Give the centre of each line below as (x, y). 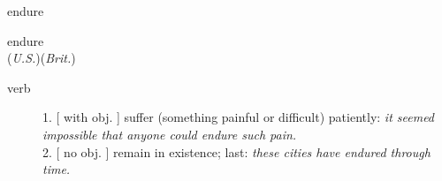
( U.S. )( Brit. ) (42, 58)
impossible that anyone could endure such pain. (170, 134)
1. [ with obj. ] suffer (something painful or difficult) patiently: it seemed (239, 117)
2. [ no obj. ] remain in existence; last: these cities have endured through (236, 151)
